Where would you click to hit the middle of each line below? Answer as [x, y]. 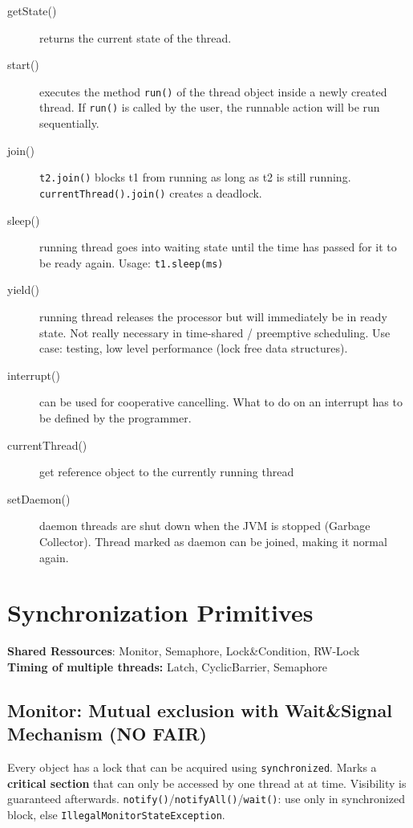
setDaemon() [39, 498]
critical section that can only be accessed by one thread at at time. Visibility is [207, 783]
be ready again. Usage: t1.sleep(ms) [132, 262]
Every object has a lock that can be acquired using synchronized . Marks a [192, 767]
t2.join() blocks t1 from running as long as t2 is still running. [195, 177]
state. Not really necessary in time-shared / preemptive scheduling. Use [215, 332]
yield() [24, 290]
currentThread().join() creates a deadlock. [151, 192]
